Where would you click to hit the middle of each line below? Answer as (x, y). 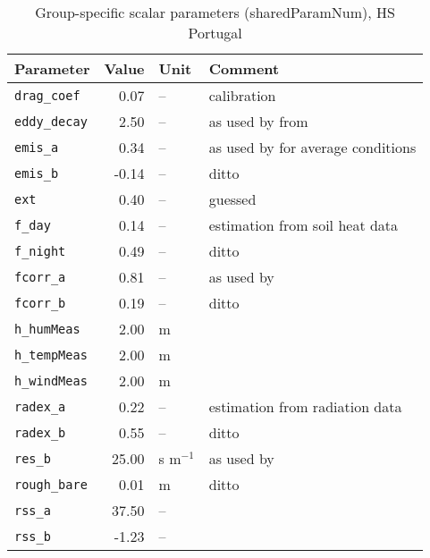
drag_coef (47, 95)
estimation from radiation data (305, 406)
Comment (244, 68)
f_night (40, 251)
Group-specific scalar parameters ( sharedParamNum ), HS (215, 12)
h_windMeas (51, 380)
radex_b (40, 432)
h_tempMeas (51, 355)
